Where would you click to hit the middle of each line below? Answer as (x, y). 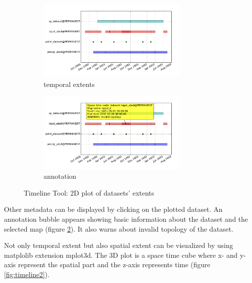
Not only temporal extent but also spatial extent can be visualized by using (119, 245)
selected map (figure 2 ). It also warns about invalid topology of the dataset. (119, 228)
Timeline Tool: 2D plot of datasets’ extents (89, 192)
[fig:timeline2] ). (27, 274)
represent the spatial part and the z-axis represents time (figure (114, 264)
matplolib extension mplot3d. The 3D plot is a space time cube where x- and (121, 255)
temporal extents (69, 84)
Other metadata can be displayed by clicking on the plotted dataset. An (113, 209)
